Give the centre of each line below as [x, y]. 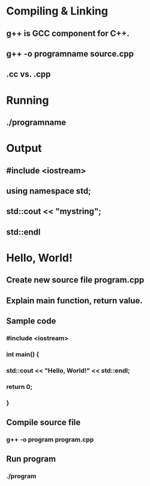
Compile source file [43, 422]
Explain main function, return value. [74, 301]
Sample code [31, 321]
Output [24, 148]
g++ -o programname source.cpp [70, 53]
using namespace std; [49, 191]
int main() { [23, 354]
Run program [31, 459]
